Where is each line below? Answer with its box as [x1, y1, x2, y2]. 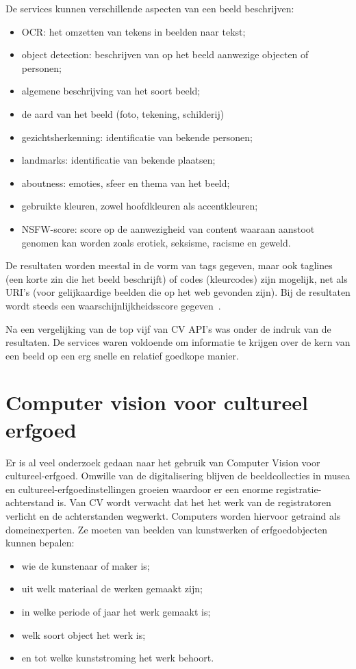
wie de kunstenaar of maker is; [21, 558, 150, 572]
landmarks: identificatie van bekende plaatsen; [21, 153, 216, 167]
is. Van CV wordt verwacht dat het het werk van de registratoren [57, 495, 331, 509]
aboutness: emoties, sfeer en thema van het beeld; [21, 175, 230, 190]
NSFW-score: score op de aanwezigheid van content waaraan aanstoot [21, 221, 315, 236]
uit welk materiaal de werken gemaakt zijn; [21, 581, 203, 596]
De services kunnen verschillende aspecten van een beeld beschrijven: [5, 1, 294, 15]
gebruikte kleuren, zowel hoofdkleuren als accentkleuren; [21, 199, 258, 213]
